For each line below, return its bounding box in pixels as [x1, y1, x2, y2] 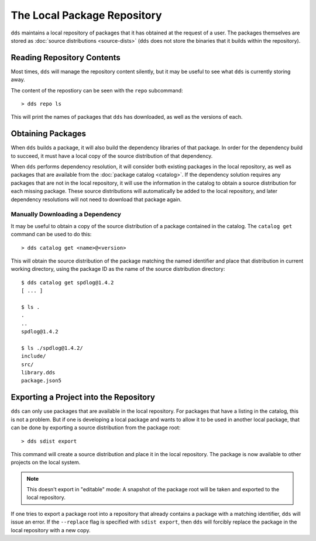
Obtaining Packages [11, 129, 86, 139]
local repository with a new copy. [11, 526, 91, 533]
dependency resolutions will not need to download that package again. [11, 196, 182, 203]
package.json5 [21, 377, 61, 384]
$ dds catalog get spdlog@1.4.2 [21, 279, 114, 286]
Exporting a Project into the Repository [11, 392, 155, 402]
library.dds [21, 369, 56, 376]
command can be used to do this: [11, 231, 92, 238]
